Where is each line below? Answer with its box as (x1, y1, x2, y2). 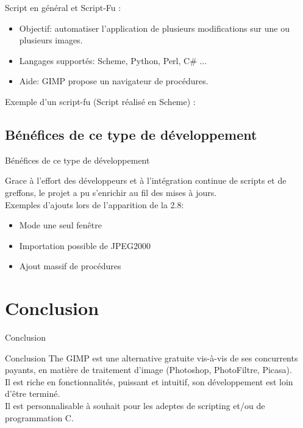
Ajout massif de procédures (19, 259, 121, 272)
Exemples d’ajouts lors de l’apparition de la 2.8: (5, 198, 184, 211)
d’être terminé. (5, 387, 60, 400)
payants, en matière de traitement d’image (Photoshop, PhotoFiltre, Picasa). (5, 363, 292, 376)
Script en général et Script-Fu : (5, 1, 121, 13)
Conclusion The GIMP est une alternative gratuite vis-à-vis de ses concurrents (5, 351, 298, 364)
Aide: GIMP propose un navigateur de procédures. (19, 74, 209, 87)
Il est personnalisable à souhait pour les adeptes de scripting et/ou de (5, 399, 265, 412)
